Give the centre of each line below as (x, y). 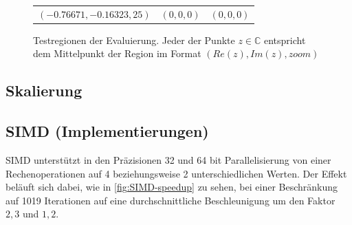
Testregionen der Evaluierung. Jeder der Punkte (134, 40)
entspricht (285, 40)
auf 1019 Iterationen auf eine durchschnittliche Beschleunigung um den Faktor (170, 200)
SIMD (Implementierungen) (107, 131)
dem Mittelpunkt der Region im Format (117, 53)
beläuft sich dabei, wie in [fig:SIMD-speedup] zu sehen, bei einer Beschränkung (172, 187)
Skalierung (44, 90)
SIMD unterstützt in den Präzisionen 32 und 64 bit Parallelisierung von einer (168, 160)
